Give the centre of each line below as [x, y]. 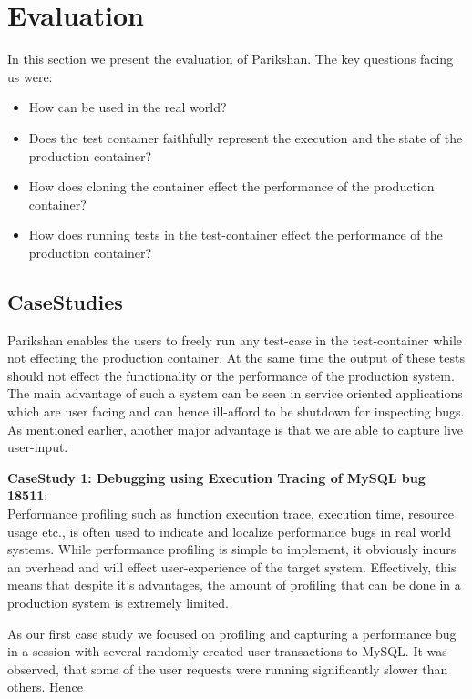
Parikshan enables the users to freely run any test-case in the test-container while [235, 339]
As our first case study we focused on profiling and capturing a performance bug [232, 633]
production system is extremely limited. [118, 602]
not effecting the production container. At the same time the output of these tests [236, 358]
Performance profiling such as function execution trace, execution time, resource [231, 514]
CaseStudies [65, 301]
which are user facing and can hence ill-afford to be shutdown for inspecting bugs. [236, 411]
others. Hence [45, 687]
